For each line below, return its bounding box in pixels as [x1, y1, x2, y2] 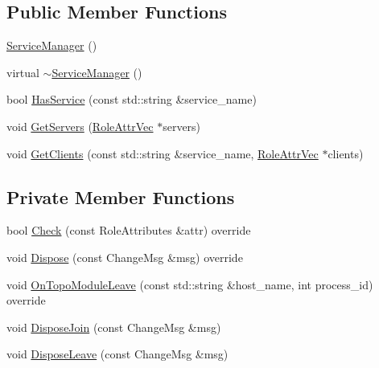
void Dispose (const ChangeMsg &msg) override [6, 248, 243, 265]
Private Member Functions [6, 184, 235, 209]
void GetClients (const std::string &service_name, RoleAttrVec [6, 145, 319, 162]
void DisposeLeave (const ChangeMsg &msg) [6, 346, 229, 362]
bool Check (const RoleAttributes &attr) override [6, 222, 251, 239]
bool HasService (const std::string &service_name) [6, 91, 257, 108]
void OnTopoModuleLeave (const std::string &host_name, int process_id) [6, 276, 373, 292]
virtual [6, 63, 39, 80]
